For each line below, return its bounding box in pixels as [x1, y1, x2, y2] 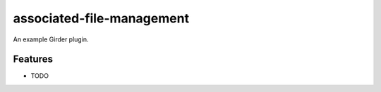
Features [13, 53, 53, 65]
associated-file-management [13, 11, 190, 26]
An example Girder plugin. [13, 35, 89, 44]
